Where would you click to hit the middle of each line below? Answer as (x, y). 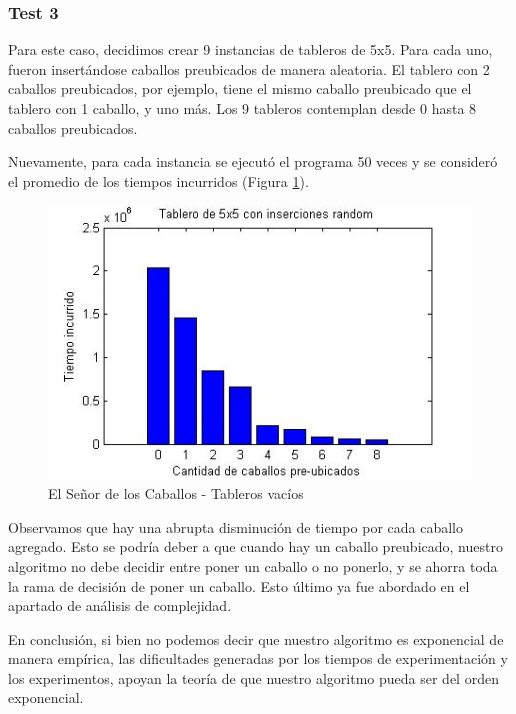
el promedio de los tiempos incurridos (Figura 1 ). (158, 180)
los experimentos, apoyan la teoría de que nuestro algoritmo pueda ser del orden (253, 677)
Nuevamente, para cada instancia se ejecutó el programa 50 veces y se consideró (253, 161)
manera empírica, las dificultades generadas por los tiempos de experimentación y (258, 658)
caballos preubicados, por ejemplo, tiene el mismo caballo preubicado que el (240, 88)
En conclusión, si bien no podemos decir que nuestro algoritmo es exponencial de (256, 638)
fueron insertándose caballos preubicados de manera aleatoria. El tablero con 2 (249, 68)
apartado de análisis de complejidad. (120, 605)
